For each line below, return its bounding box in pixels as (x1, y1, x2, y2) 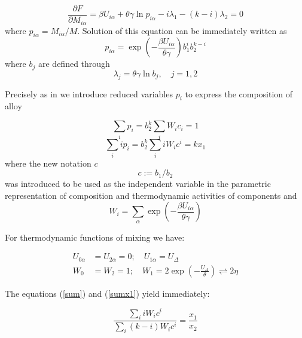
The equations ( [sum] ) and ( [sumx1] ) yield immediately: (5, 287, 210, 299)
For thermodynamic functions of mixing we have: (5, 231, 185, 243)
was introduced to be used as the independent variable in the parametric (5, 177, 271, 190)
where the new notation (5, 156, 91, 169)
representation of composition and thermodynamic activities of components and (5, 189, 297, 201)
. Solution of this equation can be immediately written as (77, 24, 287, 36)
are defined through (38, 57, 110, 70)
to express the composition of (185, 87, 293, 100)
